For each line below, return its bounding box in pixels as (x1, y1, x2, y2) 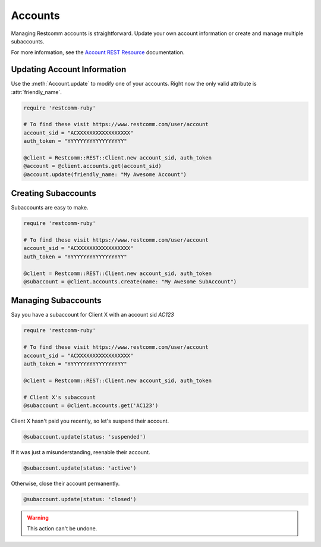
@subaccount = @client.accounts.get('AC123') (23, 402, 159, 409)
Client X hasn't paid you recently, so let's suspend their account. (11, 417, 169, 424)
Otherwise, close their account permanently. (11, 480, 120, 487)
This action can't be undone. (27, 525, 97, 532)
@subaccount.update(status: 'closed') (23, 496, 137, 502)
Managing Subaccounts (11, 295, 102, 306)
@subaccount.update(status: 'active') (23, 464, 137, 471)
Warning (27, 514, 49, 521)
